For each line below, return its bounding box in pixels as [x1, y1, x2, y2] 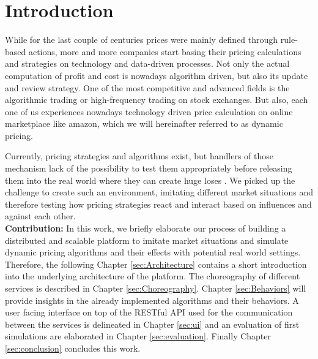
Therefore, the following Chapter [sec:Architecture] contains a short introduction [5, 257, 307, 270]
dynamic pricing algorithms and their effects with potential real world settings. [5, 246, 301, 259]
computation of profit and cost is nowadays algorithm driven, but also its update [5, 69, 308, 81]
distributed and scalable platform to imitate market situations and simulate [5, 233, 289, 246]
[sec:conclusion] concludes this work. [5, 341, 141, 354]
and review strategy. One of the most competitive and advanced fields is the [5, 81, 290, 94]
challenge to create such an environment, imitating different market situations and [5, 186, 313, 198]
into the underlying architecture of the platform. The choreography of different [5, 270, 300, 282]
